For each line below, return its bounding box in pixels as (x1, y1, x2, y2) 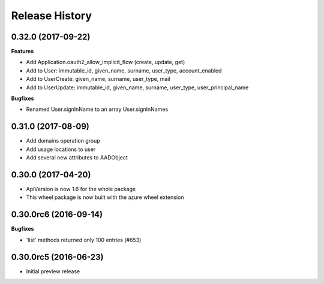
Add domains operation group (26, 137, 100, 144)
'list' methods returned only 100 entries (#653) (26, 236, 142, 243)
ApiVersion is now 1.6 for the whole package (26, 186, 136, 192)
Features (11, 48, 34, 55)
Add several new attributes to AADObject (26, 154, 128, 161)
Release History (11, 9, 92, 22)
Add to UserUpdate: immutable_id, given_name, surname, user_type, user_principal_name (26, 84, 249, 91)
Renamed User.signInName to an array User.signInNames (26, 105, 169, 113)
